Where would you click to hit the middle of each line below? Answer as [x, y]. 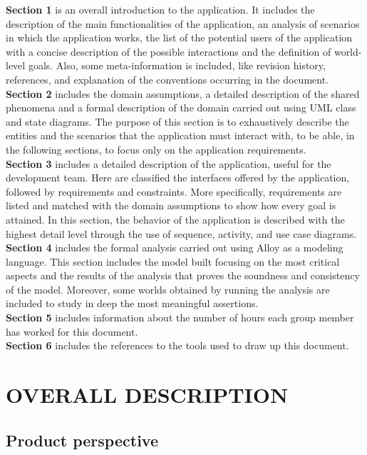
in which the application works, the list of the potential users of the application [179, 37]
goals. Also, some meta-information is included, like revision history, [177, 65]
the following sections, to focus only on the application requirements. [156, 149]
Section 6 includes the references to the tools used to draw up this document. [177, 345]
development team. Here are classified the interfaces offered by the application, [178, 177]
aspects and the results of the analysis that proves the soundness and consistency [183, 275]
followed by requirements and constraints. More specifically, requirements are [174, 191]
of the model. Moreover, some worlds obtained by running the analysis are [168, 289]
